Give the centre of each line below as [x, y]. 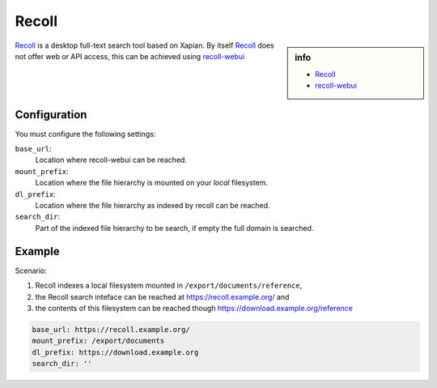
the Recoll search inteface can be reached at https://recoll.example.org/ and [162, 296]
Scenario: [31, 271]
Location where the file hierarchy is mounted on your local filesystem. [152, 183]
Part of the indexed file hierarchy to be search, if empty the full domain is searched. [174, 228]
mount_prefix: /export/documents [98, 341]
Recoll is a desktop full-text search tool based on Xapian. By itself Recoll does [144, 45]
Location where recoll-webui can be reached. [111, 160]
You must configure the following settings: [85, 134]
